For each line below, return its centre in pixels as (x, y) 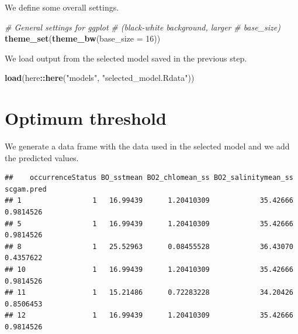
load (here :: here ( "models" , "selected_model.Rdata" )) (100, 78)
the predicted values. (42, 157)
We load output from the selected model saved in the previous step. (126, 58)
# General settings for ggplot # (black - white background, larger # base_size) (143, 27)
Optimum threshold (86, 118)
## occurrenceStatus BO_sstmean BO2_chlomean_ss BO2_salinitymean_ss (149, 178)
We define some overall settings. (62, 7)
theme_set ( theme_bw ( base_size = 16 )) (83, 38)
